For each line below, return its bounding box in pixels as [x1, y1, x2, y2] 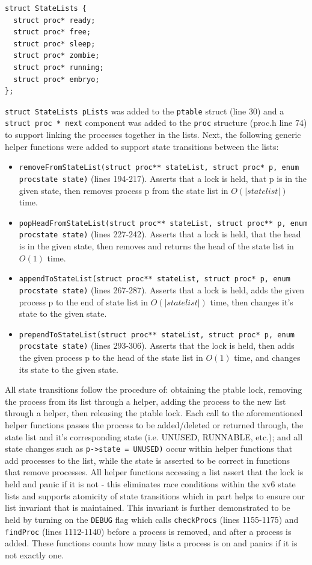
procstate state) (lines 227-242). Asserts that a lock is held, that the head [19, 228, 301, 240]
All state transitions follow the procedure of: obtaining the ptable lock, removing [5, 383, 302, 396]
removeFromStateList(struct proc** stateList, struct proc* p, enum [19, 163, 299, 172]
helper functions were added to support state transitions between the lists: [5, 140, 279, 152]
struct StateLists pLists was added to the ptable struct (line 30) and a [5, 104, 284, 117]
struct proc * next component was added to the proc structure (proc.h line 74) [5, 116, 307, 129]
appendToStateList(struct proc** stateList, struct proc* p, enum [19, 275, 290, 284]
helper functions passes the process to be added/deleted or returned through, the [5, 419, 304, 431]
